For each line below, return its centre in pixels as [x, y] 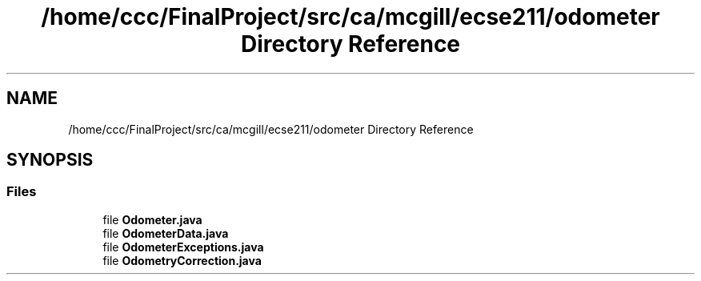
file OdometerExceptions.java [183, 247]
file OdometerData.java [166, 233]
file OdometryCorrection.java [182, 260]
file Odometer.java [152, 219]
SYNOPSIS [50, 160]
